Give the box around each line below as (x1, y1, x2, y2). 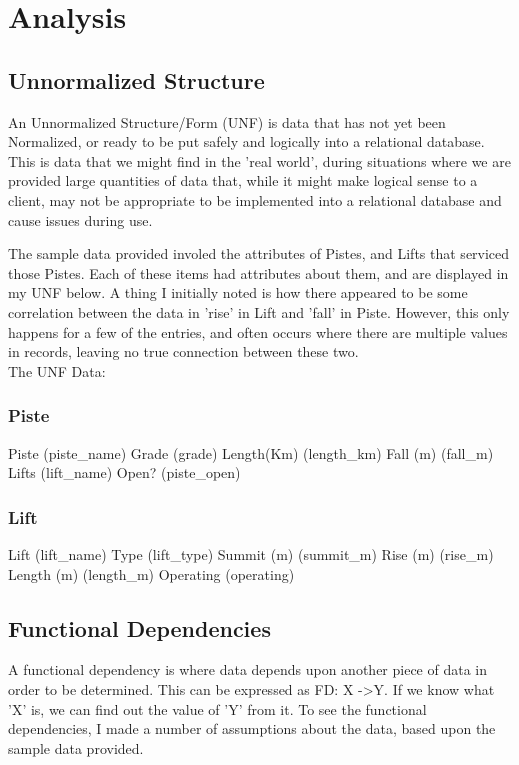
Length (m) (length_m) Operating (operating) (8, 563, 295, 584)
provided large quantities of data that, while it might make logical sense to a (8, 170, 478, 191)
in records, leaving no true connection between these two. (8, 341, 359, 362)
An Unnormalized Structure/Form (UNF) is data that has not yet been (8, 111, 446, 132)
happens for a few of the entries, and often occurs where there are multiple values (8, 321, 508, 342)
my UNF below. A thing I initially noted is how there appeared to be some (8, 282, 468, 303)
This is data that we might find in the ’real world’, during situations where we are (8, 150, 511, 171)
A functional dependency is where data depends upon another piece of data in (8, 659, 487, 680)
